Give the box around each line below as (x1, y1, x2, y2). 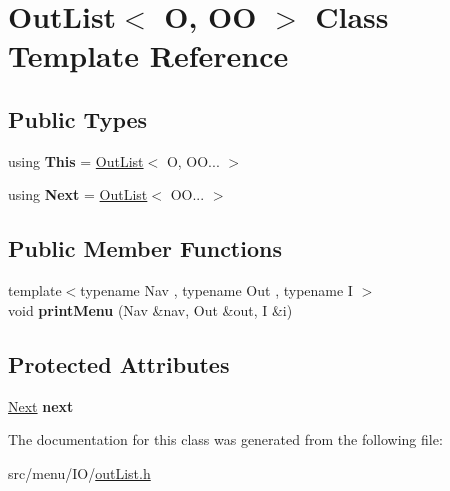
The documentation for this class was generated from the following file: (8, 429, 443, 450)
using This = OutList (8, 150, 144, 171)
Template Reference (8, 35, 289, 76)
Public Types (8, 103, 148, 134)
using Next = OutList (8, 184, 148, 205)
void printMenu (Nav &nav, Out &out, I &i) (8, 299, 293, 320)
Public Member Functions (8, 233, 282, 264)
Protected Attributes (8, 348, 230, 379)
